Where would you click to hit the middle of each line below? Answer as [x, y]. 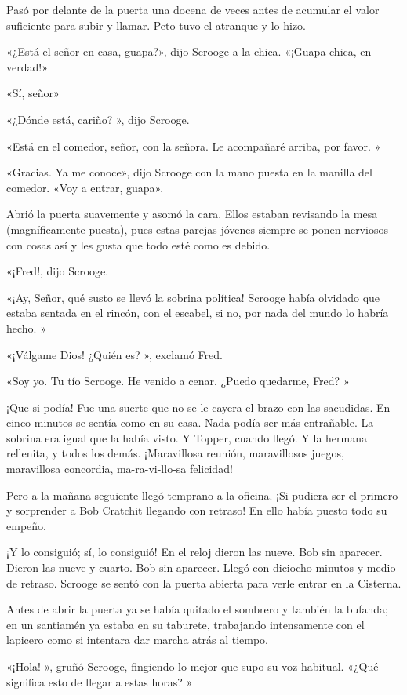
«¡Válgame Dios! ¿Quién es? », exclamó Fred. [114, 354]
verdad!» [27, 66]
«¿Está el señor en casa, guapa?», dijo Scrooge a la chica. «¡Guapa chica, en [189, 51]
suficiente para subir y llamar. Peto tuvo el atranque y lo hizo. [156, 25]
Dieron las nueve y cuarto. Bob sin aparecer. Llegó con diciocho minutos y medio [201, 568]
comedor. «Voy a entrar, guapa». [85, 187]
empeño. [26, 525]
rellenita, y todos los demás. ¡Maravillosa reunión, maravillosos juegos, [175, 453]
